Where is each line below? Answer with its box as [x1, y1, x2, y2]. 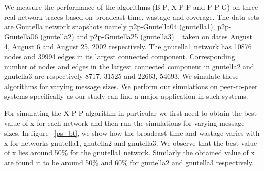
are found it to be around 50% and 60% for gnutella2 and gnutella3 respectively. [4, 157, 254, 167]
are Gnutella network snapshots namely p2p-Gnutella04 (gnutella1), [4, 21, 215, 32]
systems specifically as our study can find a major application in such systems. [4, 91, 248, 101]
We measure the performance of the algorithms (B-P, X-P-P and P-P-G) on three [4, 2, 258, 12]
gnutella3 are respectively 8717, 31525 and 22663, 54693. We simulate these [4, 71, 239, 81]
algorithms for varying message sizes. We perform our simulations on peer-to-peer [4, 80, 258, 91]
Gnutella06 [4, 31, 38, 41]
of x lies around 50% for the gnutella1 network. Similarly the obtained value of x [4, 147, 255, 158]
